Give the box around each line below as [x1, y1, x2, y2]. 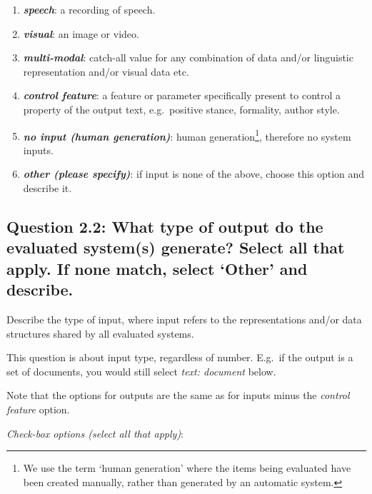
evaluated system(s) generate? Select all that [6, 236, 345, 258]
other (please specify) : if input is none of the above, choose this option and [23, 166, 365, 181]
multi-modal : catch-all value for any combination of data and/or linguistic [23, 50, 353, 65]
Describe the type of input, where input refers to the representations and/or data [6, 311, 362, 326]
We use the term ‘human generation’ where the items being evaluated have [23, 460, 351, 475]
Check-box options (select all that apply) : [6, 425, 184, 440]
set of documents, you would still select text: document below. [6, 363, 276, 378]
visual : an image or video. [23, 26, 139, 41]
